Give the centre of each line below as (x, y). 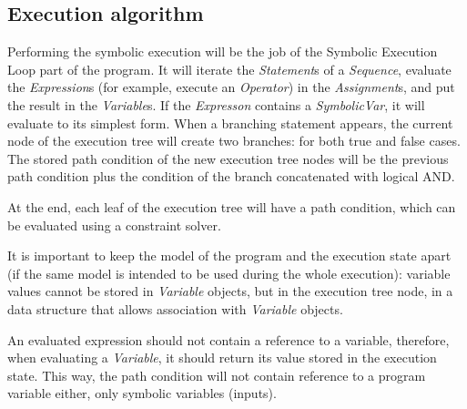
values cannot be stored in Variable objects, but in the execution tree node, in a (230, 291)
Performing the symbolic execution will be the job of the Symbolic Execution (223, 51)
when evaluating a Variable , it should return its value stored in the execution (222, 358)
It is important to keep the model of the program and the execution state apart (229, 256)
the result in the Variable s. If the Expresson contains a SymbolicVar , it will (216, 104)
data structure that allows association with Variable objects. (175, 308)
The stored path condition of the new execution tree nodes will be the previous (228, 158)
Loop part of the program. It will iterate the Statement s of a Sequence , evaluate (229, 69)
